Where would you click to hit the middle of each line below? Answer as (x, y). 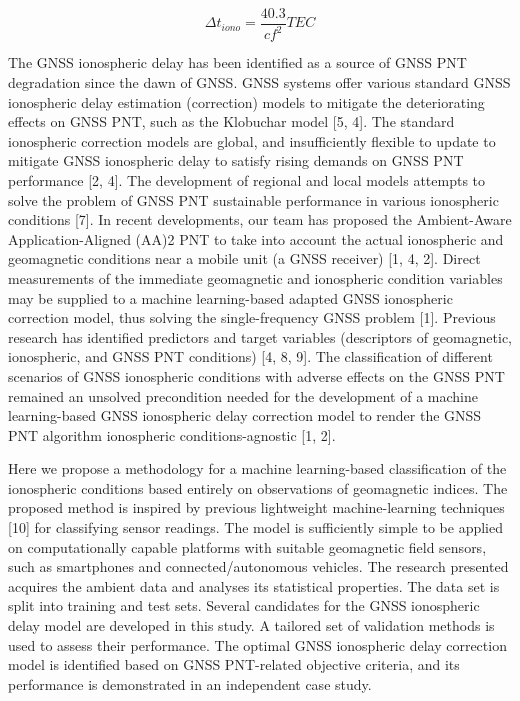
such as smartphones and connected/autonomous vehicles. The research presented (258, 566)
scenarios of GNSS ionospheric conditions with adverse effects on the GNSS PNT (256, 375)
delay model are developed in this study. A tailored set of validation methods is (251, 625)
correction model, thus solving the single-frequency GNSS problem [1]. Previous (252, 317)
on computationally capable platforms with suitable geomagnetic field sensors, (247, 546)
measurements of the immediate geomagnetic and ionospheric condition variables (255, 277)
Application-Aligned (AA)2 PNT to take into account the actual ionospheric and (256, 238)
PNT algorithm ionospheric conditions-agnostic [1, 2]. (172, 434)
